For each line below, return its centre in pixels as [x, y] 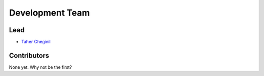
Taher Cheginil [36, 42]
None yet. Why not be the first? [41, 67]
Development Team [49, 13]
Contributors [29, 55]
